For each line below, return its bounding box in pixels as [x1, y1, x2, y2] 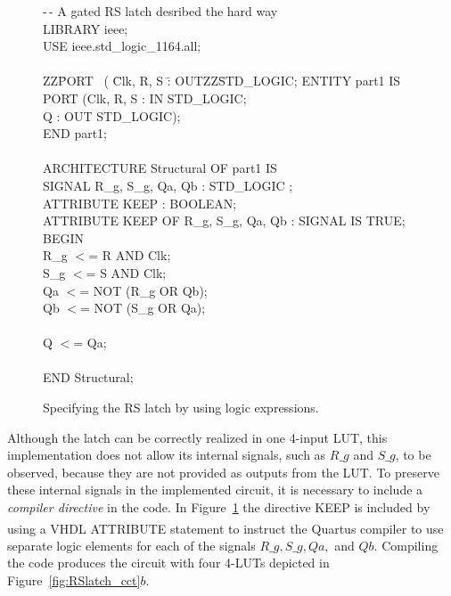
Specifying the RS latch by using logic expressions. [43, 398, 319, 417]
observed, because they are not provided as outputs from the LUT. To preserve [7, 462, 439, 481]
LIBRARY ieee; [43, 19, 128, 37]
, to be [395, 445, 431, 464]
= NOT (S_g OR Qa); [80, 298, 206, 317]
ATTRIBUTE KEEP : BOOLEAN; [43, 193, 237, 212]
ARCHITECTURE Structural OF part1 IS [43, 159, 277, 177]
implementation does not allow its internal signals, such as [7, 445, 326, 464]
